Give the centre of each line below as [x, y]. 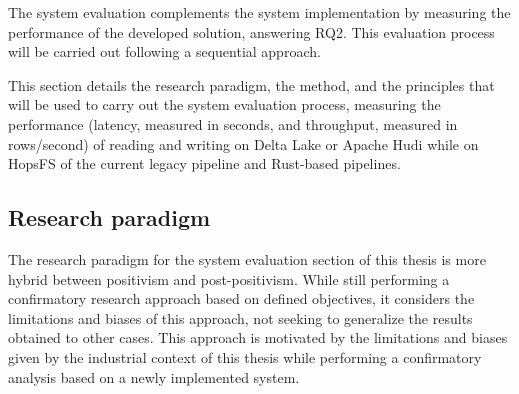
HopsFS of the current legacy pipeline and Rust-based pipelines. [204, 163]
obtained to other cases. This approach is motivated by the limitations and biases [258, 337]
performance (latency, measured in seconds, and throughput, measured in [233, 123]
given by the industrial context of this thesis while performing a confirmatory [245, 356]
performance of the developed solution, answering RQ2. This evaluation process [251, 31]
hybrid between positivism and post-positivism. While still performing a [229, 278]
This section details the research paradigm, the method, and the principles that [251, 84]
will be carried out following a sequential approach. [164, 51]
